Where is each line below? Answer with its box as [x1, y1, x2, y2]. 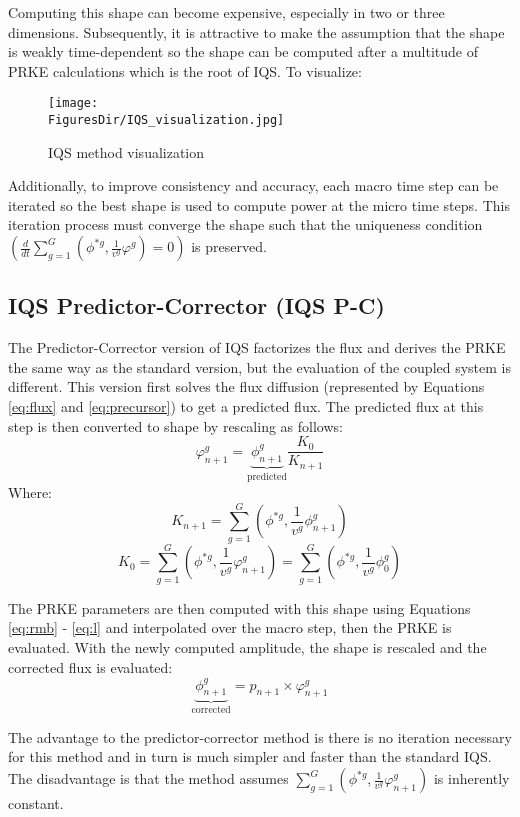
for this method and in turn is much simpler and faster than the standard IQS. [8, 746, 492, 767]
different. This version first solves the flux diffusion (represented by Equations [8, 376, 485, 397]
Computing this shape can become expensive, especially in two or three [8, 2, 445, 22]
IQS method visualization [48, 141, 205, 162]
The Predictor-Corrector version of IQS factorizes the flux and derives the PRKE [8, 337, 506, 358]
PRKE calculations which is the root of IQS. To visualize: [8, 60, 362, 81]
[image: [48, 96, 99, 111]
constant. [8, 793, 64, 814]
